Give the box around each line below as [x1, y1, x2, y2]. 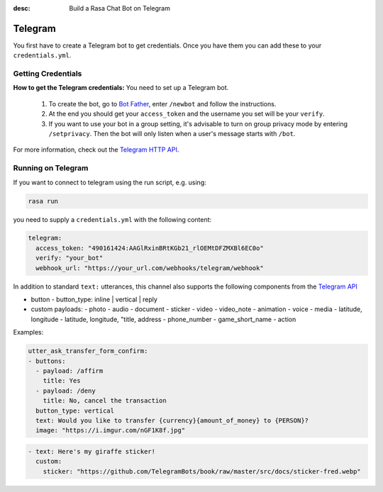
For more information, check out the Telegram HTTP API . [13, 145, 179, 154]
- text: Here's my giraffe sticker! [28, 447, 156, 455]
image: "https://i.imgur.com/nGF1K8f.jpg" [35, 426, 186, 435]
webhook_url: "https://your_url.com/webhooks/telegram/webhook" [35, 264, 264, 272]
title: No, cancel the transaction [43, 397, 167, 405]
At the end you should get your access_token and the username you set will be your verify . [48, 110, 326, 118]
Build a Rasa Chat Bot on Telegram [69, 4, 170, 12]
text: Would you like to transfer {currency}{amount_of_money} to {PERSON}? [35, 416, 309, 425]
